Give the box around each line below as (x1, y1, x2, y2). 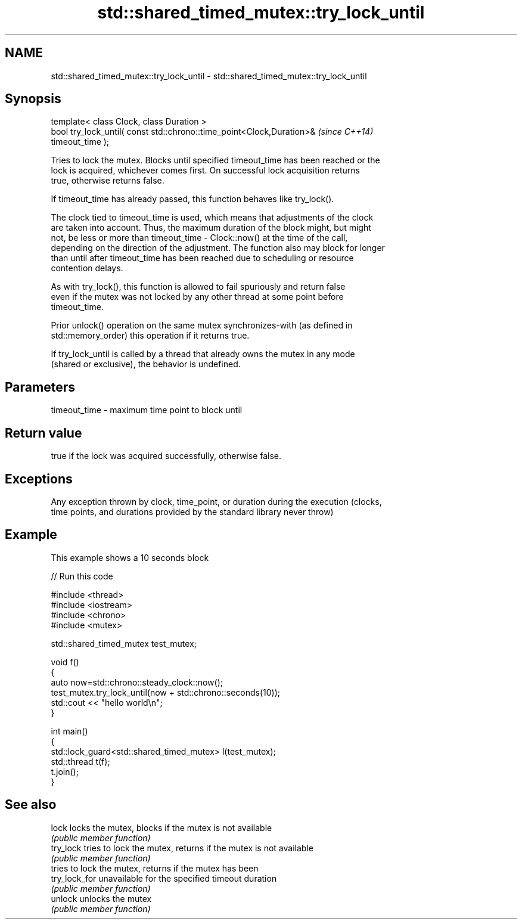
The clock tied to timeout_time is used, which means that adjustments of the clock (51, 212, 374, 223)
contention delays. (51, 263, 123, 274)
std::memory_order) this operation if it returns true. (51, 330, 250, 341)
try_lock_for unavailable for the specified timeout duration (51, 873, 277, 883)
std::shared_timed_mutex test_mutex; (51, 638, 197, 649)
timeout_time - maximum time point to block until (51, 405, 243, 416)
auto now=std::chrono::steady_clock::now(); (51, 677, 223, 687)
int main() (51, 725, 88, 736)
